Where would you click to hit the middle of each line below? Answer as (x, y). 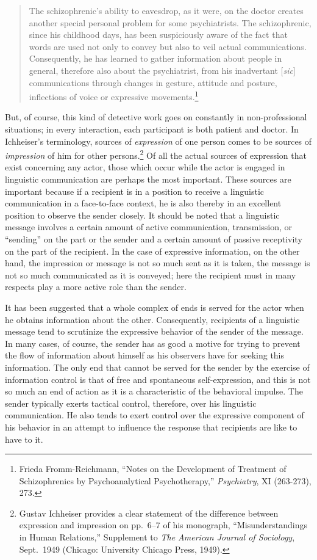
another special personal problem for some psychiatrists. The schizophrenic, (170, 22)
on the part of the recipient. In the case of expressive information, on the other (152, 251)
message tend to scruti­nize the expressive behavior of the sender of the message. (154, 331)
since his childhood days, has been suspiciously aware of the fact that (158, 35)
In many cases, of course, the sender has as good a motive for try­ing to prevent (153, 343)
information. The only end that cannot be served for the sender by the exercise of (157, 367)
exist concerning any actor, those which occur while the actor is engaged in (145, 167)
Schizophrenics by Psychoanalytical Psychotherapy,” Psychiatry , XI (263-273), (165, 480)
